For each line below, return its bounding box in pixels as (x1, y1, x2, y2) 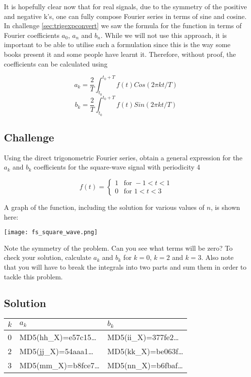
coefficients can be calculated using (4, 58, 108, 69)
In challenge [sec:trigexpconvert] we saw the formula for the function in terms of (4, 20, 242, 31)
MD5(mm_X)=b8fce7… (19, 360, 100, 371)
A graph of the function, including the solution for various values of (4, 202, 204, 212)
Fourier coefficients (4, 30, 60, 40)
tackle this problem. (4, 271, 63, 281)
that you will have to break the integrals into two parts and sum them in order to (4, 261, 247, 272)
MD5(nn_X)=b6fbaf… (107, 360, 183, 371)
